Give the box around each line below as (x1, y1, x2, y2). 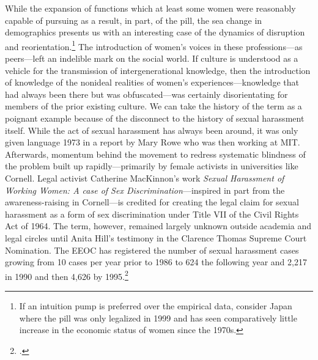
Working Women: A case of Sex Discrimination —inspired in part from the (5, 183, 285, 196)
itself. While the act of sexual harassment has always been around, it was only (5, 123, 298, 136)
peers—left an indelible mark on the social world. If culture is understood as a (5, 52, 298, 65)
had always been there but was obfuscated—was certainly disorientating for (5, 87, 288, 100)
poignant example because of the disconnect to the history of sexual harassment (5, 112, 305, 124)
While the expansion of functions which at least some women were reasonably (5, 2, 296, 14)
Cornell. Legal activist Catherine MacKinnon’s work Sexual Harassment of (5, 171, 284, 184)
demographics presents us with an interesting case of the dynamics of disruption (5, 26, 305, 39)
